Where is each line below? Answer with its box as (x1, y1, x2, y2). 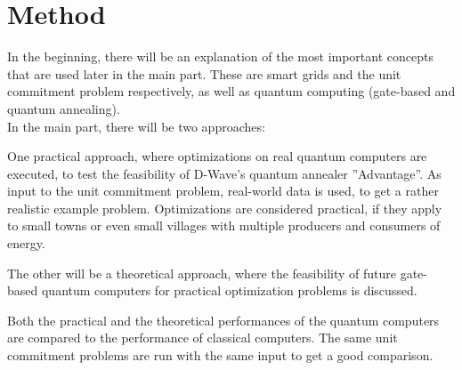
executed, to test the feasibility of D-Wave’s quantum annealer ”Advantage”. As (7, 164, 442, 182)
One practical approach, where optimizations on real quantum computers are (7, 147, 427, 165)
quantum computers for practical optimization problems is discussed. (41, 281, 417, 300)
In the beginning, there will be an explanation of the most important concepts (7, 47, 434, 66)
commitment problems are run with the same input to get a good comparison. (7, 346, 434, 365)
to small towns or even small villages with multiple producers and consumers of (7, 216, 441, 235)
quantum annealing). (7, 99, 120, 117)
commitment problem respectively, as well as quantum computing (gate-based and (7, 82, 456, 101)
